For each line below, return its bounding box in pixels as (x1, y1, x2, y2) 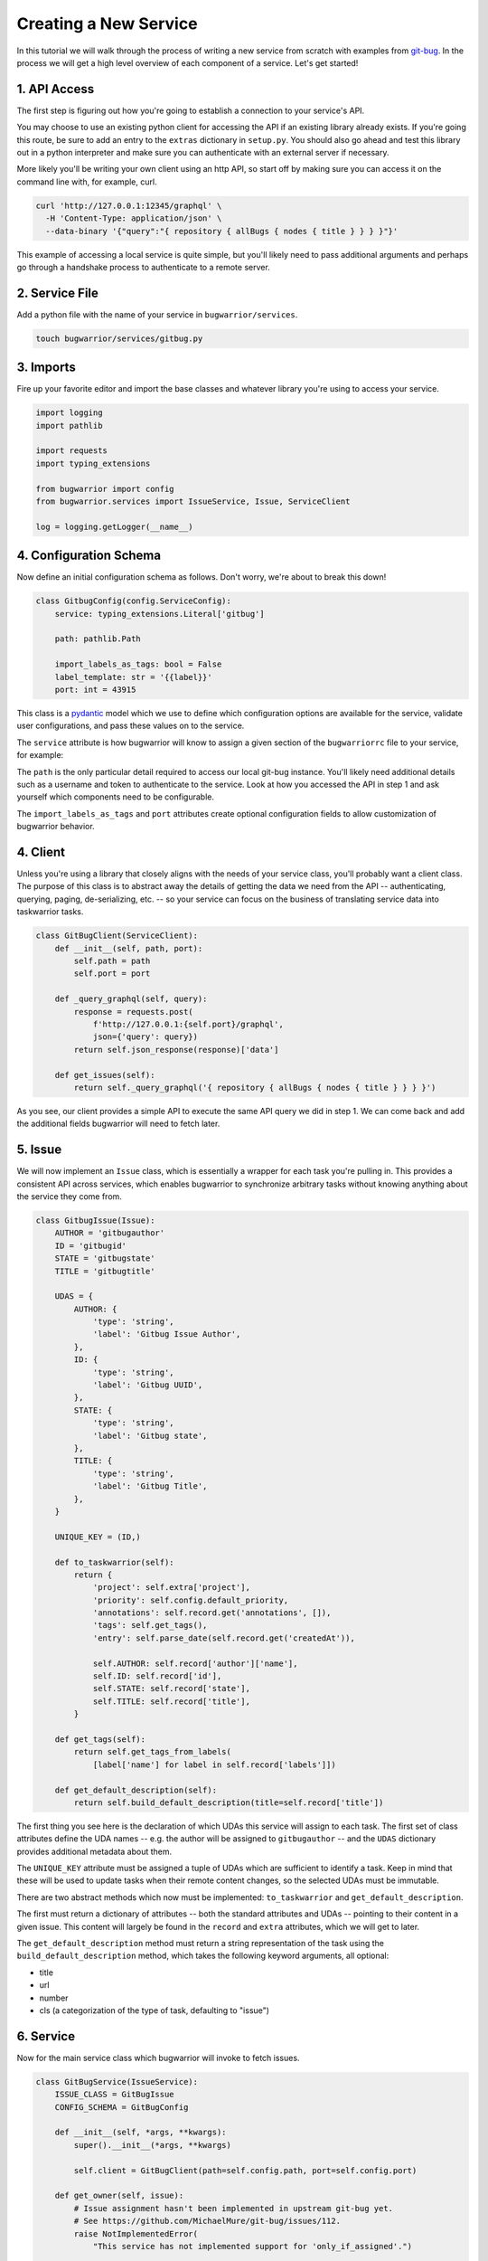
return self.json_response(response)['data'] (73, 1045, 279, 1055)
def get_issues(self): (54, 1070, 155, 1080)
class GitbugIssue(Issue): (35, 1215, 155, 1225)
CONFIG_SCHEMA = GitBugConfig (54, 2102, 189, 2112)
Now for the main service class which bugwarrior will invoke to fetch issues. (16, 2052, 300, 2063)
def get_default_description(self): (54, 1784, 217, 1795)
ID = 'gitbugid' (54, 1240, 127, 1251)
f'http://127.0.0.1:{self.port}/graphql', (92, 1018, 284, 1029)
